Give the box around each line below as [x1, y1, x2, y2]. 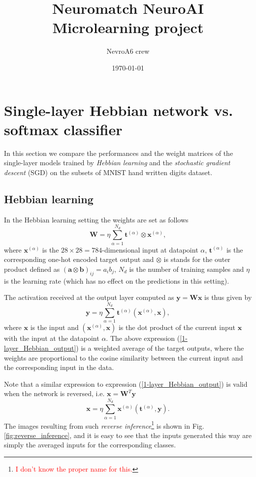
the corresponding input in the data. [4, 362, 114, 372]
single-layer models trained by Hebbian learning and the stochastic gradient [4, 157, 230, 168]
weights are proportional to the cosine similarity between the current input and [4, 352, 243, 363]
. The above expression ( [106, 333, 180, 343]
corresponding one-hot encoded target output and [4, 254, 154, 264]
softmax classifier [4, 119, 123, 139]
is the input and [30, 322, 79, 332]
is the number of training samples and [129, 263, 244, 274]
